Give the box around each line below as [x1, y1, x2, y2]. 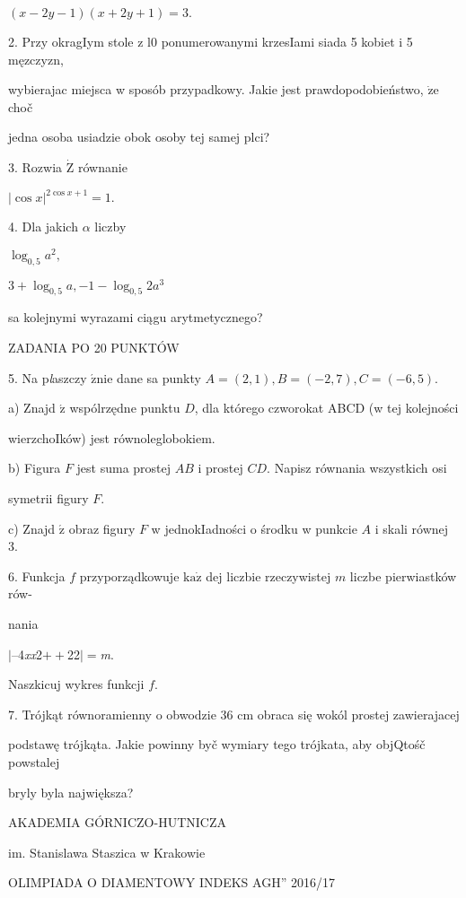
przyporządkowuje [79, 566, 180, 585]
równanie [77, 157, 127, 176]
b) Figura [8, 458, 61, 477]
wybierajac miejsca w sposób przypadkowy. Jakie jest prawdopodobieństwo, [8, 80, 424, 99]
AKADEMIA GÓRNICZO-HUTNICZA [8, 813, 226, 832]
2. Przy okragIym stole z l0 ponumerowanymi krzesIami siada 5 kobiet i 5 [8, 32, 413, 50]
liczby [94, 217, 127, 236]
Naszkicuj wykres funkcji [8, 675, 145, 693]
